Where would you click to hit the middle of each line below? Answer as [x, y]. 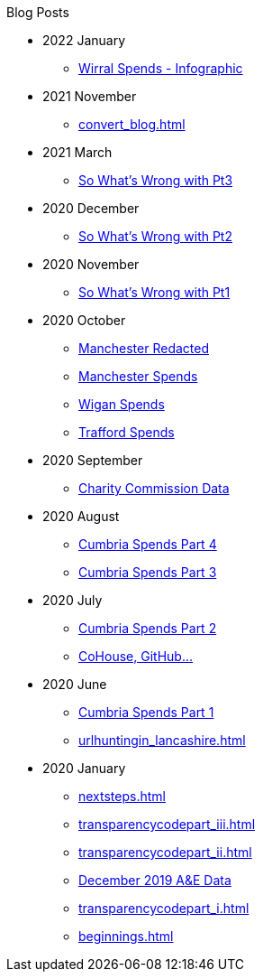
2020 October [84, 320]
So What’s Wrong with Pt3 [156, 180]
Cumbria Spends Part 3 [148, 572]
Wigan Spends [122, 404]
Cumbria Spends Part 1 [146, 712]
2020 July [73, 600]
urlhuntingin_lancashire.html [162, 740]
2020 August [81, 516]
